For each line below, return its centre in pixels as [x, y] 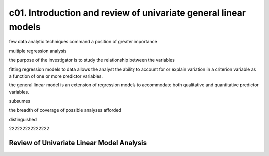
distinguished [23, 119]
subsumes [20, 101]
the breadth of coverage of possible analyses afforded [65, 110]
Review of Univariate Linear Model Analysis [78, 143]
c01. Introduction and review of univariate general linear [128, 13]
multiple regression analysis [38, 51]
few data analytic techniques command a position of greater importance [83, 42]
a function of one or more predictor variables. [56, 76]
